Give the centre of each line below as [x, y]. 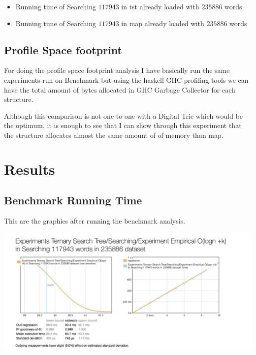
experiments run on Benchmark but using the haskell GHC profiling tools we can [126, 80]
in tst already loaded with [160, 6]
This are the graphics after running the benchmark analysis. [95, 221]
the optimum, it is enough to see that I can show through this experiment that [123, 125]
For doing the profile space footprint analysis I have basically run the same [117, 70]
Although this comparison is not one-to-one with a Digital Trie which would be [124, 115]
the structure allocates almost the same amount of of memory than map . [114, 135]
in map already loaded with [163, 23]
